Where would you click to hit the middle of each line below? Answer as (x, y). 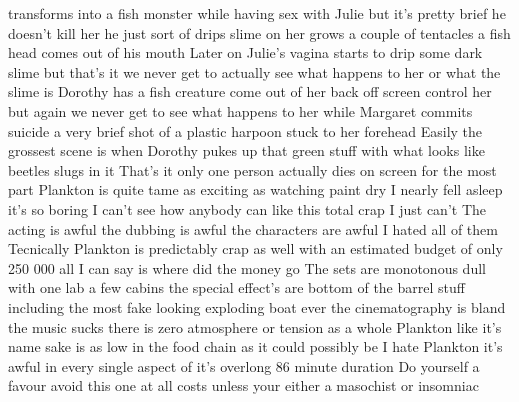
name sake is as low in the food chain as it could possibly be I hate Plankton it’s (255, 346)
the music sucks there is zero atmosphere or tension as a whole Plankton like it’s (255, 326)
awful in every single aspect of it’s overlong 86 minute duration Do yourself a (244, 365)
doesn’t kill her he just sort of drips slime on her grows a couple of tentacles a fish (259, 32)
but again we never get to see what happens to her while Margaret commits (240, 110)
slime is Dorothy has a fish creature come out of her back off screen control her (250, 91)
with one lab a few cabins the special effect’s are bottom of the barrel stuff (236, 287)
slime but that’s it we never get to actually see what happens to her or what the (254, 71)
